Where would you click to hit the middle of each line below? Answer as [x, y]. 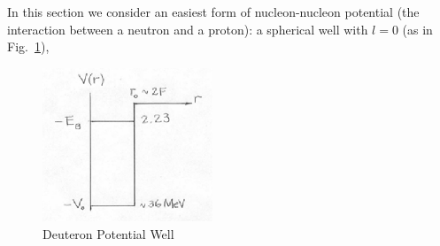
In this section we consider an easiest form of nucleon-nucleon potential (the [213, 12]
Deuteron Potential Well [108, 233]
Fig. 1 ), [28, 46]
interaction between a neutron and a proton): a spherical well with [188, 29]
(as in [417, 29]
